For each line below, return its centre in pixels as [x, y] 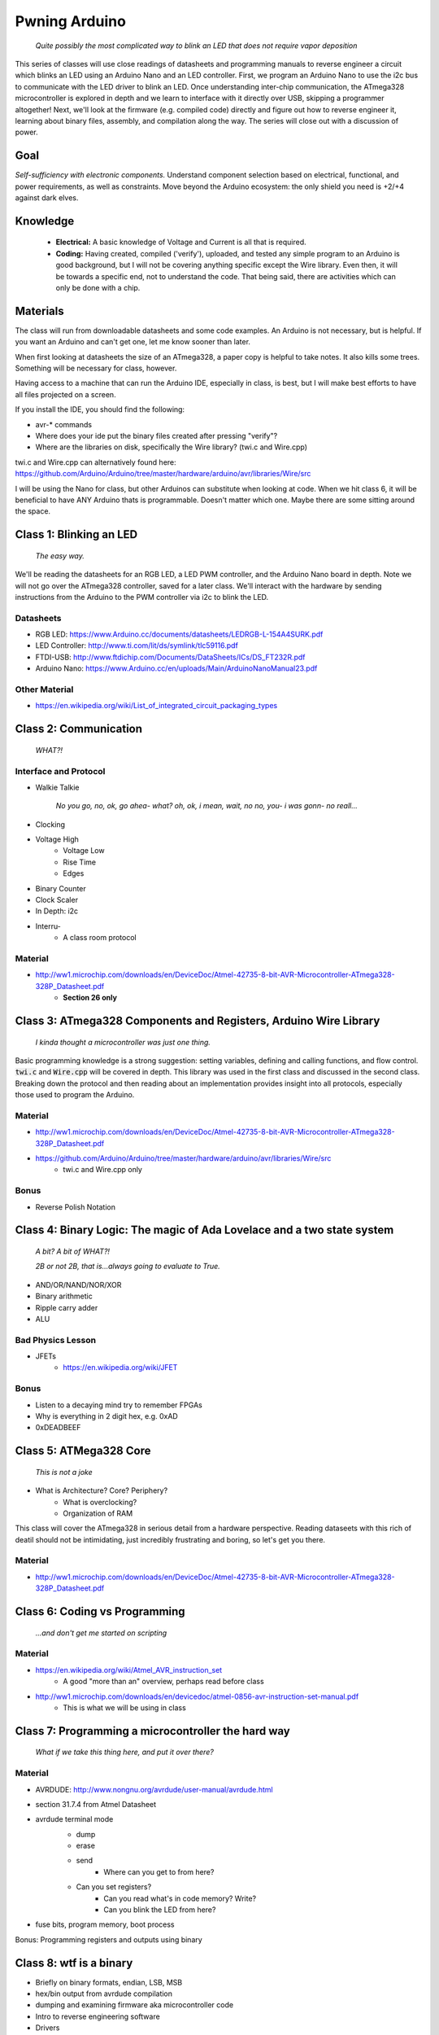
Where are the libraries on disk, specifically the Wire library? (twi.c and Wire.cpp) [172, 447]
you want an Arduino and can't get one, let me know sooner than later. [133, 342]
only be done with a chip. [98, 287]
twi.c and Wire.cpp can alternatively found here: [96, 462]
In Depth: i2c [57, 911]
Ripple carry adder [67, 1307]
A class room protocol [100, 938]
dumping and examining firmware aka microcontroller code [135, 2005]
